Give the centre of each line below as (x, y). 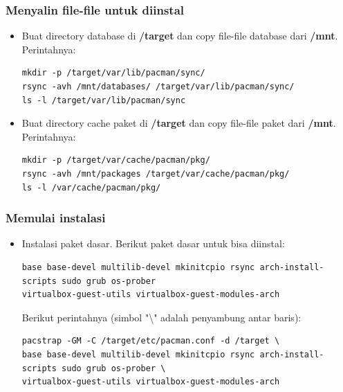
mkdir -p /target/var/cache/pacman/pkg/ (116, 160)
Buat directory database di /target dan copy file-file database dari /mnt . (180, 36)
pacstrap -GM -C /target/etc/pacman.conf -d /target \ (151, 341)
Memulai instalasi (56, 218)
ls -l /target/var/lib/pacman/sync (104, 100)
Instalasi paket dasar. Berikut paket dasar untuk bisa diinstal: (153, 243)
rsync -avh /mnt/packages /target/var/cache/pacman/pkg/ (156, 173)
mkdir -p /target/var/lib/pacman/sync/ (113, 73)
